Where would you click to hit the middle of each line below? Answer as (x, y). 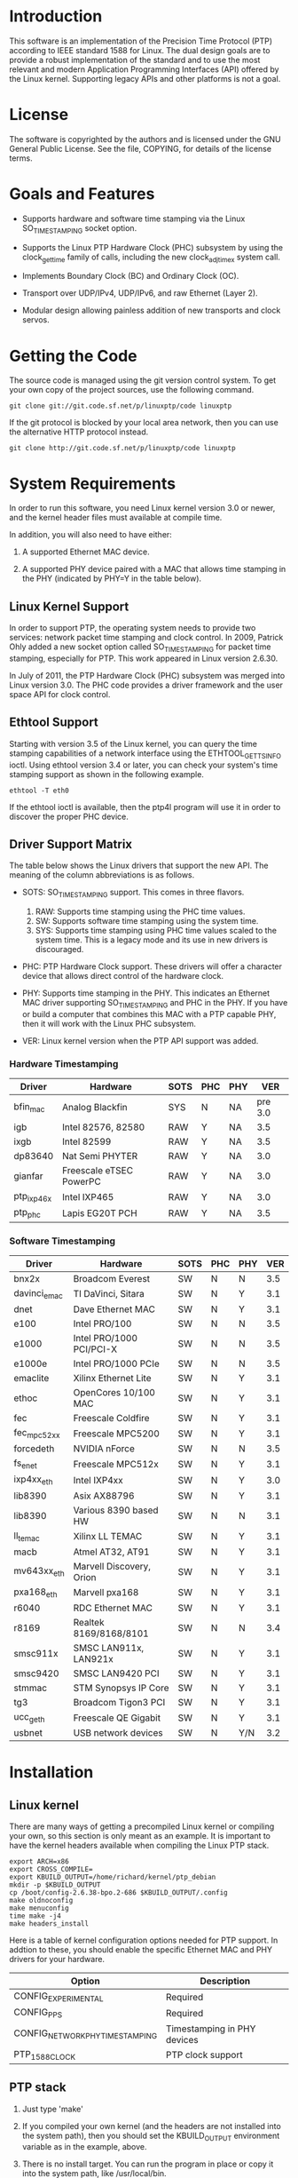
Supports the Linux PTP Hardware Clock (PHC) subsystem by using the (153, 247)
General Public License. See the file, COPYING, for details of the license (141, 148)
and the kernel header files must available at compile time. (116, 518)
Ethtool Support (54, 723)
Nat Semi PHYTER (100, 1157)
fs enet (25, 1464)
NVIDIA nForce (104, 1449)
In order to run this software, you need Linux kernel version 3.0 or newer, (142, 508)
